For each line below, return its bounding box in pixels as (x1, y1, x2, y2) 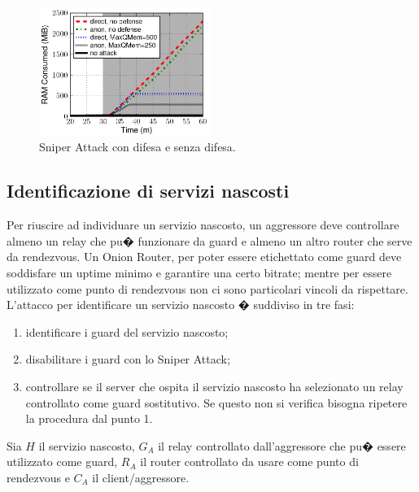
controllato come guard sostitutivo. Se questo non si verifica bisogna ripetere (25, 394, 408, 411)
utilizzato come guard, (7, 453, 118, 470)
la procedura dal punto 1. (25, 410, 153, 427)
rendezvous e (7, 468, 70, 485)
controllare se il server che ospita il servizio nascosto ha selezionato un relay (25, 377, 404, 394)
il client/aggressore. (92, 468, 190, 485)
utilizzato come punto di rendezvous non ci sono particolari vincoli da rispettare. (7, 280, 408, 297)
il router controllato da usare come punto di (140, 453, 359, 470)
